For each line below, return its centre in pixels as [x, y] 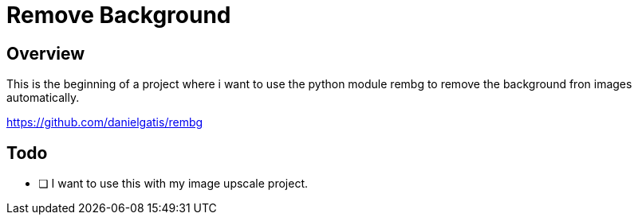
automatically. [43, 98]
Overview [46, 53]
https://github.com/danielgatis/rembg [105, 122]
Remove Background [119, 15]
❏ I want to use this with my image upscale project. [173, 184]
